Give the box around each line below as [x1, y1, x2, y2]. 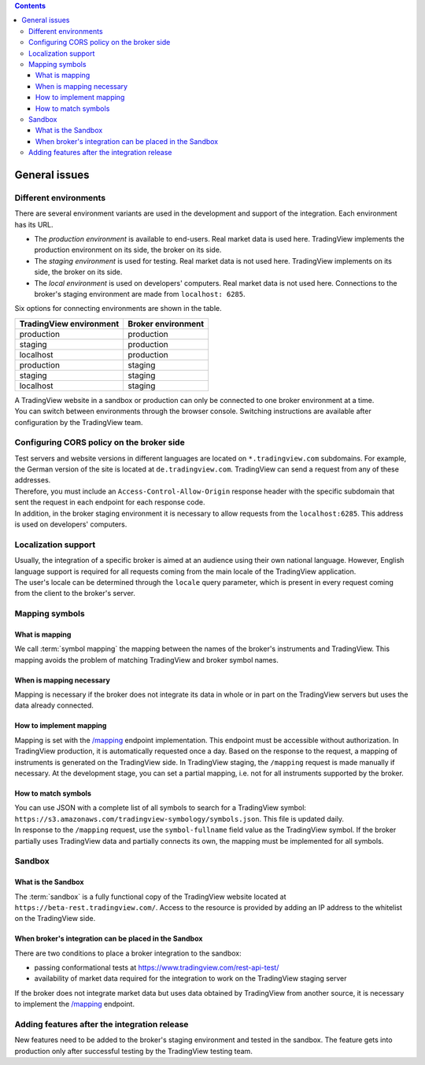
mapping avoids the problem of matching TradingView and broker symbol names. [14, 655, 279, 664]
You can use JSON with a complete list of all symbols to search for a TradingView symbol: [14, 803, 307, 812]
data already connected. [14, 701, 94, 710]
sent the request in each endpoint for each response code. [14, 497, 205, 507]
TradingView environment [19, 318, 120, 329]
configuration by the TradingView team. [14, 417, 143, 427]
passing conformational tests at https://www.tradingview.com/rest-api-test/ [34, 963, 279, 972]
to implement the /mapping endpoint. [14, 1000, 135, 1009]
